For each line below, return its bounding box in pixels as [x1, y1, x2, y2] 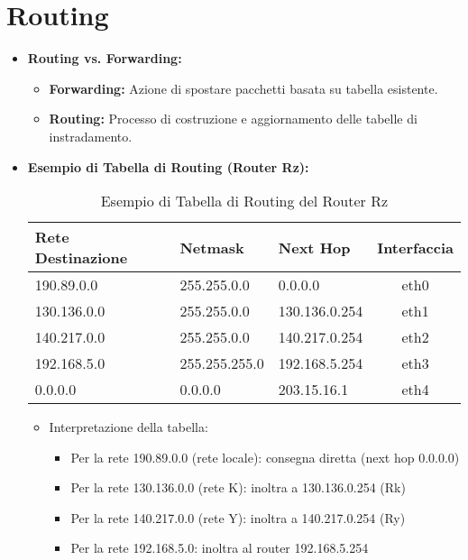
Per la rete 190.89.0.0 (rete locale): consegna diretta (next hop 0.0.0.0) [70, 447, 460, 466]
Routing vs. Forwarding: [27, 49, 182, 68]
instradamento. [49, 126, 133, 145]
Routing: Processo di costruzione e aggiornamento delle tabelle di [49, 109, 418, 128]
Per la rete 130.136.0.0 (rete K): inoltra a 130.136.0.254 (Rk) [70, 478, 406, 497]
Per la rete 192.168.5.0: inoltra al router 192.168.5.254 [70, 538, 369, 557]
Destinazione [34, 247, 128, 269]
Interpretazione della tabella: [49, 418, 208, 436]
